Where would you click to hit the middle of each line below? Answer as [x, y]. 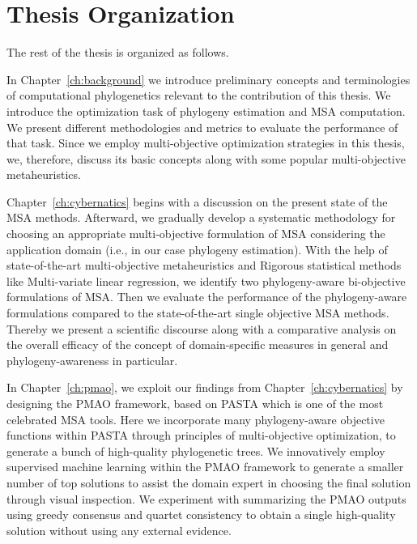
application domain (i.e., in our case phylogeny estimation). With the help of [197, 249]
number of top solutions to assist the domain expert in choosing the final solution [209, 482]
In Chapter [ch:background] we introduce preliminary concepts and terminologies [208, 79]
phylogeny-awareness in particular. [92, 360]
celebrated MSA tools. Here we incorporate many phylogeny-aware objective [196, 419]
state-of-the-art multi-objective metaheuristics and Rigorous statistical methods [204, 265]
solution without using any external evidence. [119, 530]
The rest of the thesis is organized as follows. [118, 52]
